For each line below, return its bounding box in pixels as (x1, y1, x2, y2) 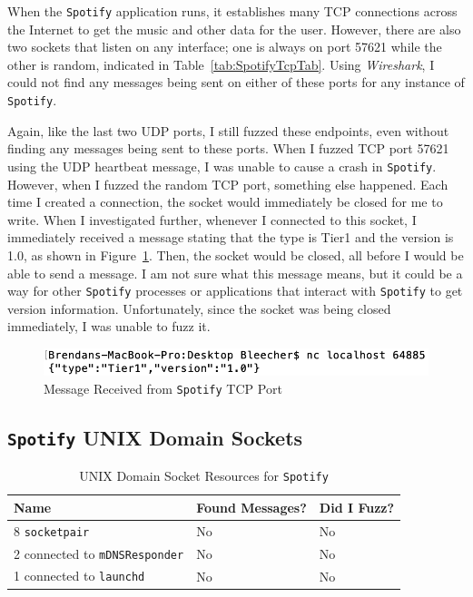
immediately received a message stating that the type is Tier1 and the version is (7, 228, 454, 247)
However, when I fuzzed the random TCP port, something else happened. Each (7, 174, 448, 193)
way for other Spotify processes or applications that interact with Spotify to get (7, 281, 463, 300)
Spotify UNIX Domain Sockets (7, 423, 303, 451)
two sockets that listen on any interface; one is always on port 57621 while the (7, 37, 442, 56)
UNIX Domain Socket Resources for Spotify (79, 466, 329, 485)
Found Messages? (196, 497, 307, 516)
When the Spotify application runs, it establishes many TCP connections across (7, 2, 458, 20)
